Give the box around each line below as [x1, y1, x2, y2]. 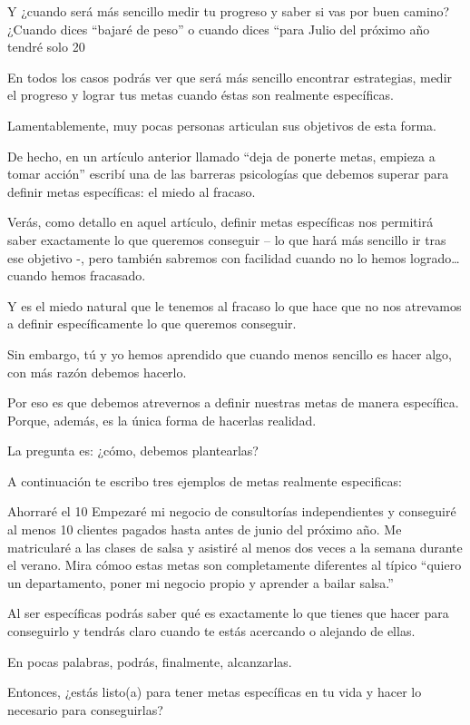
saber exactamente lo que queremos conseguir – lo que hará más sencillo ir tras [7, 230, 446, 249]
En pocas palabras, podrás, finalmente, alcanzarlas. [7, 652, 292, 671]
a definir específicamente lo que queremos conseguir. [7, 314, 297, 333]
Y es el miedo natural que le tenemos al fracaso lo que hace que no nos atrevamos [7, 296, 462, 315]
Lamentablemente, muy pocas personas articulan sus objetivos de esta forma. [7, 115, 436, 134]
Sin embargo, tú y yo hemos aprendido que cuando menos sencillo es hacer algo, [7, 344, 453, 363]
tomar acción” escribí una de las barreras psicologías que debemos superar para [7, 164, 449, 183]
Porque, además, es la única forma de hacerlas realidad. [7, 410, 317, 429]
